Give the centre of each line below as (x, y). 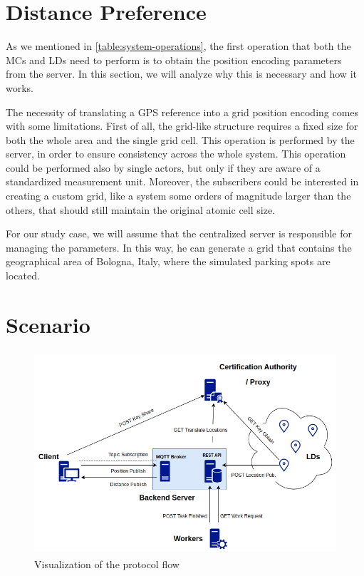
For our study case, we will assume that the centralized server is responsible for (179, 233)
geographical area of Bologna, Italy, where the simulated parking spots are (168, 261)
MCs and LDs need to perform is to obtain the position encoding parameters (174, 60)
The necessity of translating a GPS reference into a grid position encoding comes (182, 112)
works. (20, 87)
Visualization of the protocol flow (107, 564)
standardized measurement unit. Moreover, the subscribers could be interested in (182, 181)
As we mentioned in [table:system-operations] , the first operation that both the (178, 46)
